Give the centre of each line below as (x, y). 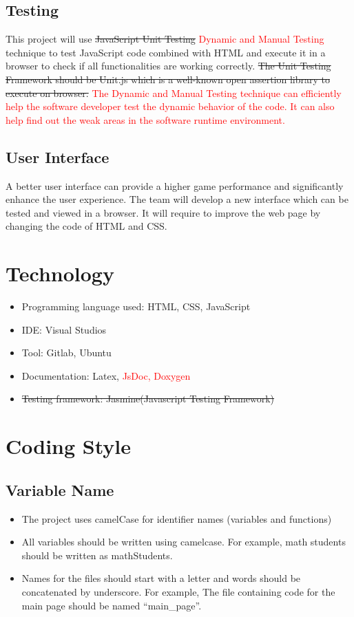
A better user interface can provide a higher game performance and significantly (175, 185)
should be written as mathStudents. (97, 555)
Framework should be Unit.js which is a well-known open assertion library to (168, 79)
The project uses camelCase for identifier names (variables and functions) (177, 518)
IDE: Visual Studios (64, 329)
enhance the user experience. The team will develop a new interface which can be (177, 199)
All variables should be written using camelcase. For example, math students (184, 542)
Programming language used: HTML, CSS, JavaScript (136, 306)
